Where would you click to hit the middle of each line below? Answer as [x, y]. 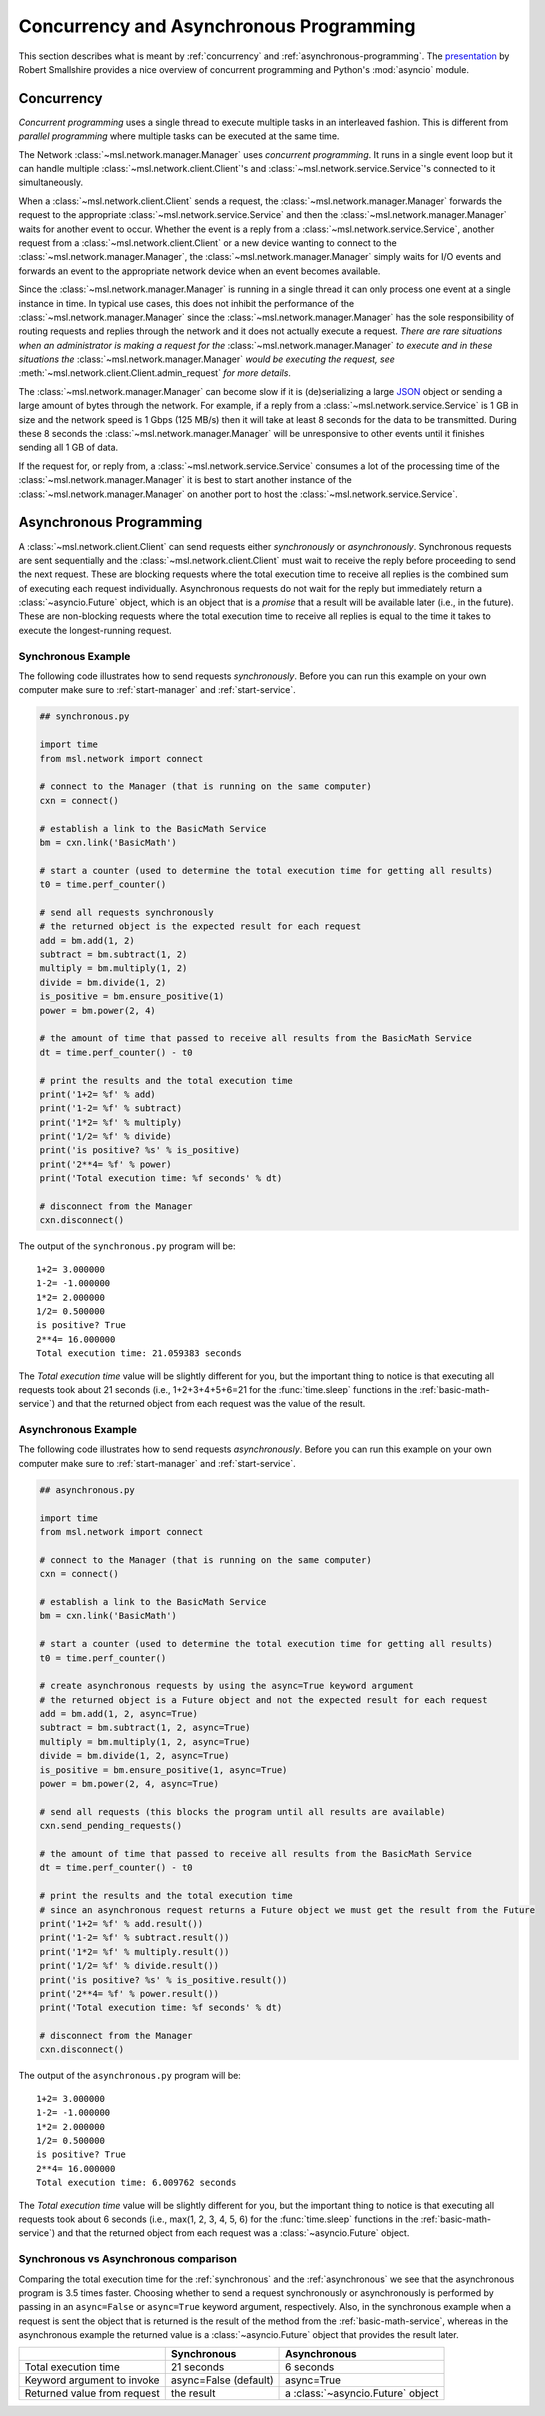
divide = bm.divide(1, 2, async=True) [134, 1756]
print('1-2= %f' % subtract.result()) [134, 1938]
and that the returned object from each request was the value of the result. [211, 1404]
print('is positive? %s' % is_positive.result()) [163, 1979]
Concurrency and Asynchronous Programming [217, 26]
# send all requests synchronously [126, 912]
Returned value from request [92, 2393]
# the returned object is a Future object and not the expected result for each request [264, 1699]
